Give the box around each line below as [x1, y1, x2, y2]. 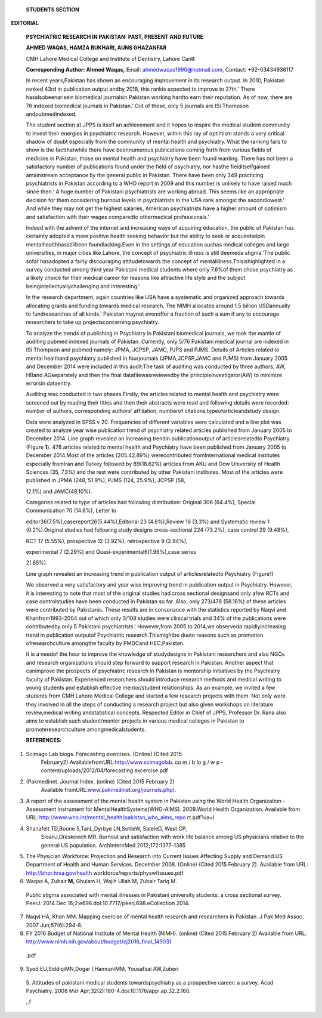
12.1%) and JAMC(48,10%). [26, 488, 92, 495]
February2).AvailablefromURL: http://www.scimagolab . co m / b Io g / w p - [41, 758, 224, 766]
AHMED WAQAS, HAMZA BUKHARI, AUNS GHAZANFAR [26, 44, 167, 51]
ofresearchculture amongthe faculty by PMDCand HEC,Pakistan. [26, 639, 185, 647]
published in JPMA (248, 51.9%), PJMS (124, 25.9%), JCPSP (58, [26, 477, 186, 484]
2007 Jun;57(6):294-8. [26, 921, 83, 928]
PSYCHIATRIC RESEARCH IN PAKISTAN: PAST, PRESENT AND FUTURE [26, 33, 204, 40]
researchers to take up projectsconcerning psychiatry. [26, 319, 159, 326]
